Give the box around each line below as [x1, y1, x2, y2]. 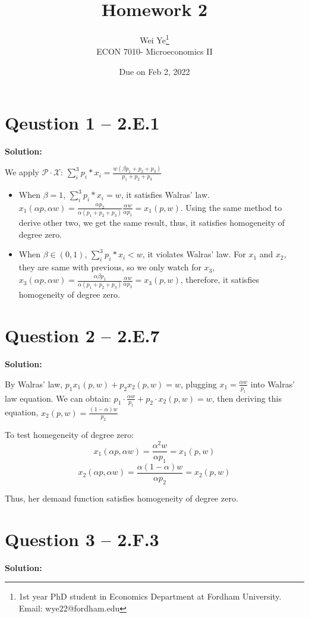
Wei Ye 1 [140, 32, 169, 46]
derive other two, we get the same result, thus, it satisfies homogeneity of [18, 216, 285, 229]
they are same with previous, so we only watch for [18, 261, 201, 273]
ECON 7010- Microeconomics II [96, 45, 213, 58]
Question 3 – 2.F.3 [5, 526, 159, 551]
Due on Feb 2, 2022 [119, 65, 190, 77]
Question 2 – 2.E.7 [5, 323, 160, 348]
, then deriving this [212, 392, 282, 404]
